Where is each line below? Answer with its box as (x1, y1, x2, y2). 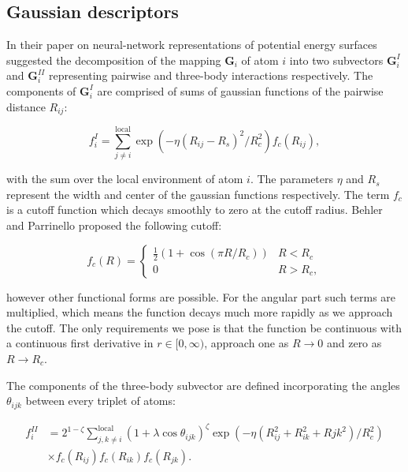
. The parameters (250, 170, 334, 187)
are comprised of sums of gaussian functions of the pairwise (97, 82, 384, 99)
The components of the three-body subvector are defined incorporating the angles (6, 376, 400, 393)
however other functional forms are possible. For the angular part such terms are (6, 288, 396, 305)
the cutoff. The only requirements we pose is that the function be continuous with (6, 319, 402, 335)
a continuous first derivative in (6, 335, 154, 351)
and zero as (326, 335, 382, 351)
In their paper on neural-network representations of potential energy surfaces (6, 36, 377, 53)
